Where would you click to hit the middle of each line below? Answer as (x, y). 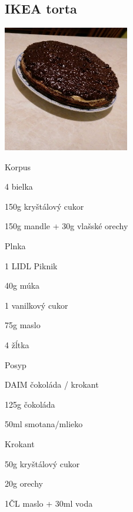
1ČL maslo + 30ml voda (49, 503)
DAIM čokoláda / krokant (52, 384)
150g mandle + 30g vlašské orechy (66, 226)
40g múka (22, 285)
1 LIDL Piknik (31, 265)
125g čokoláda (30, 404)
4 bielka (19, 186)
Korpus (18, 166)
